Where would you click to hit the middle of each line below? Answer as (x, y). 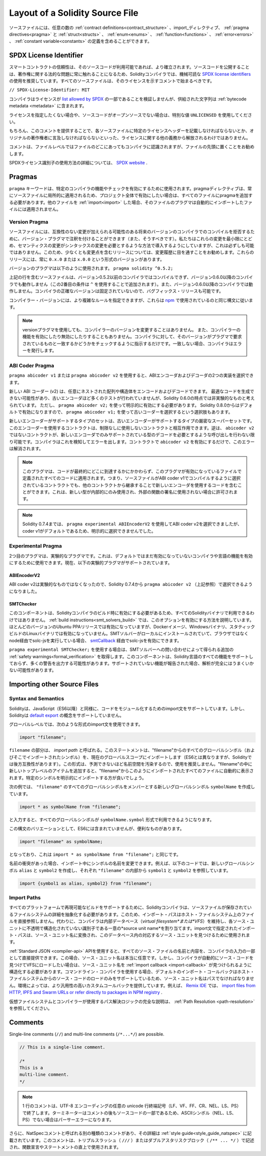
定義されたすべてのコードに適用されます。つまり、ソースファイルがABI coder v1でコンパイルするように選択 (132, 478)
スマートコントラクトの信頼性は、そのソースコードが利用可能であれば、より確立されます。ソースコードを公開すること (129, 67)
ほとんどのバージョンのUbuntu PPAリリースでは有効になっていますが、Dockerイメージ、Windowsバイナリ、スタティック (132, 627)
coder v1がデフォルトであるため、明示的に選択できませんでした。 (89, 531)
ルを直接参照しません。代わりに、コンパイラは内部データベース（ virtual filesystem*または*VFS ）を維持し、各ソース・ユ (132, 921)
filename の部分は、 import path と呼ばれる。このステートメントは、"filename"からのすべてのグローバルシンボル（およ (132, 750)
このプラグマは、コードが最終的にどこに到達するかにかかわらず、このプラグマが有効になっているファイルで (132, 471)
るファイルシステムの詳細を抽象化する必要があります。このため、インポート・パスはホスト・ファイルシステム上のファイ (132, 914)
